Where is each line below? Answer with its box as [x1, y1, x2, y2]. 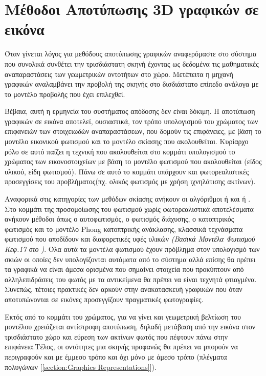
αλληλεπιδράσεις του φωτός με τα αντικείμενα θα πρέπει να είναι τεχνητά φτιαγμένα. [5, 273, 257, 284]
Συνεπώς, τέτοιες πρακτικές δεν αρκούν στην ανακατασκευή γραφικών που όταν [5, 284, 242, 294]
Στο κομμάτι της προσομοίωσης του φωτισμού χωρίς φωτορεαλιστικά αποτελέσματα [5, 203, 254, 214]
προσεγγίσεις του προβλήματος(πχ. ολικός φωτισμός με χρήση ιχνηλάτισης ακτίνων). [5, 176, 256, 187]
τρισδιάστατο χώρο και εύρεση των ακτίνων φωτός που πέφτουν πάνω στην [5, 331, 228, 342]
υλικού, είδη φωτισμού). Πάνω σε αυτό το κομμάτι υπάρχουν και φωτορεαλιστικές [5, 166, 249, 176]
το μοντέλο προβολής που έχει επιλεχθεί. [5, 88, 125, 99]
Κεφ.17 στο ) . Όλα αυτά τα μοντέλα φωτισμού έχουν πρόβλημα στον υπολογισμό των [5, 244, 260, 254]
